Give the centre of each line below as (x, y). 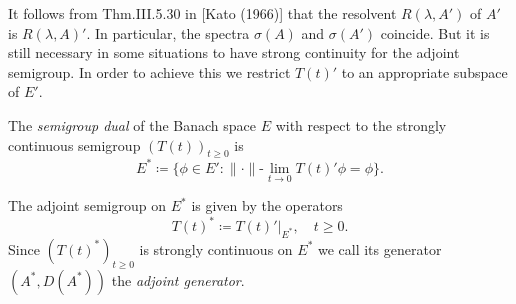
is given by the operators (267, 205)
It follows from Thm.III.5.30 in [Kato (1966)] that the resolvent (202, 13)
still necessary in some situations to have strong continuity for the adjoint (234, 52)
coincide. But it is (435, 32)
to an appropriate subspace (424, 71)
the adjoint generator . (178, 279)
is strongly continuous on (216, 248)
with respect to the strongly (361, 124)
